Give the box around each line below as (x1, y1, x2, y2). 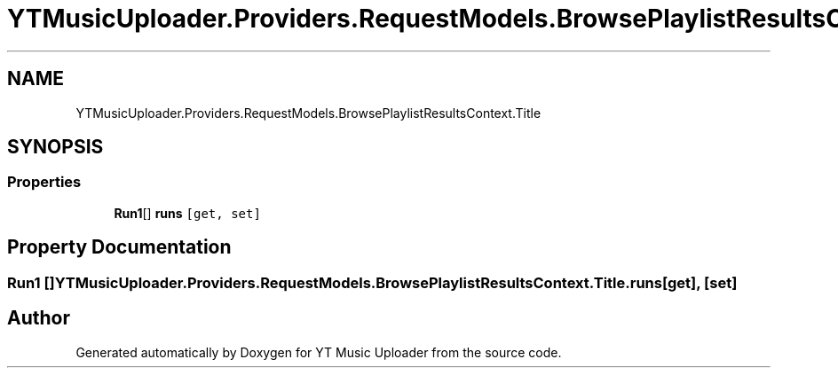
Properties (7, 173, 82, 191)
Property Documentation (7, 236, 232, 259)
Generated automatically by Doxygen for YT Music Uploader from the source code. (75, 344, 562, 360)
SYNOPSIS (7, 136, 104, 159)
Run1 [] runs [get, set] (114, 205, 261, 221)
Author (7, 307, 70, 330)
